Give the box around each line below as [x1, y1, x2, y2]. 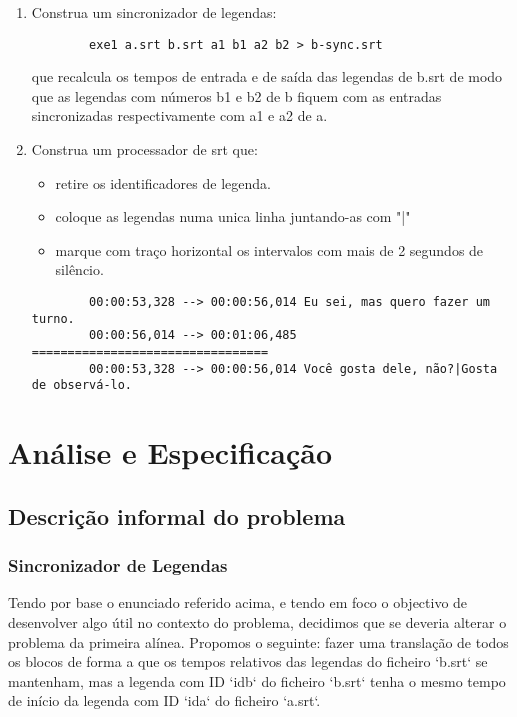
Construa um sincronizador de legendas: [31, 2, 277, 22]
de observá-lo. [31, 378, 133, 393]
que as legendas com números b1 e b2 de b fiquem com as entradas [31, 85, 442, 106]
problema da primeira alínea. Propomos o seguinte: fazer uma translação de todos [8, 631, 509, 652]
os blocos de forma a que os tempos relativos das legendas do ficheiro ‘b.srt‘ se [8, 651, 488, 672]
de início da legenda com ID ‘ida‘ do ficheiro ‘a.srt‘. [8, 690, 321, 711]
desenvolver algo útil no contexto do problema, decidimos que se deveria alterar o [8, 611, 507, 632]
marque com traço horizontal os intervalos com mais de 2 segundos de [55, 239, 484, 260]
